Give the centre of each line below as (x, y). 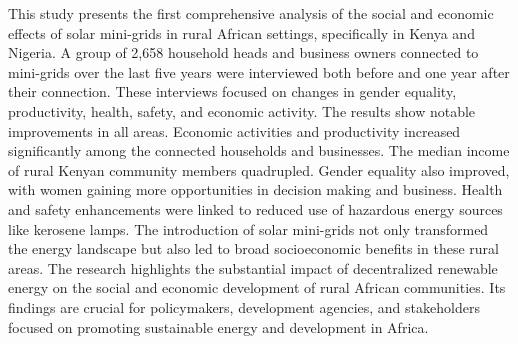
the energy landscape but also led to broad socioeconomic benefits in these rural (253, 248)
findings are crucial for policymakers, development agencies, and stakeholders (244, 306)
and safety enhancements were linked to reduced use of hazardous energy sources (255, 208)
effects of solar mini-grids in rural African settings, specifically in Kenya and (241, 32)
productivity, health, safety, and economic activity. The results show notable (242, 110)
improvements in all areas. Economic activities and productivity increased (234, 130)
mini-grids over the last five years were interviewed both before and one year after (259, 71)
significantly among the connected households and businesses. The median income (259, 150)
